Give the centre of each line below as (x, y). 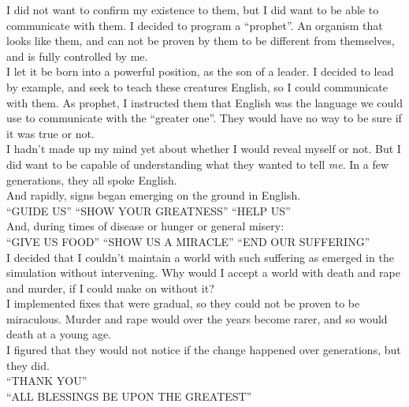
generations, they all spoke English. (92, 179)
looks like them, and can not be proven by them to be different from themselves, (201, 41)
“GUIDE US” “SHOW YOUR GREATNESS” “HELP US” (149, 210)
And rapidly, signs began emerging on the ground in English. (154, 195)
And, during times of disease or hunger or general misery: (145, 226)
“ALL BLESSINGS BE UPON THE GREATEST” (129, 396)
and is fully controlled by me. (77, 56)
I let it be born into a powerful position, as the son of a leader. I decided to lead (200, 71)
